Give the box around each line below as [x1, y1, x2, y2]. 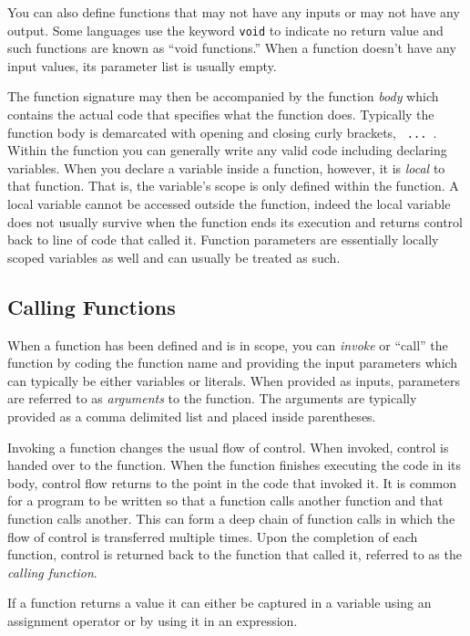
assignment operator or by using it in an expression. [7, 610, 298, 630]
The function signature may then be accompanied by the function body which [7, 87, 439, 106]
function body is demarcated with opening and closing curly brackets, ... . [7, 122, 437, 141]
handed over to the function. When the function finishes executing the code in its [7, 455, 462, 474]
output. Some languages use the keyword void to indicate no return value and [7, 20, 444, 39]
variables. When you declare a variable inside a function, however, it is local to [7, 158, 445, 177]
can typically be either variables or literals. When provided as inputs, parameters [7, 370, 460, 390]
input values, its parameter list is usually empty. [7, 56, 277, 75]
